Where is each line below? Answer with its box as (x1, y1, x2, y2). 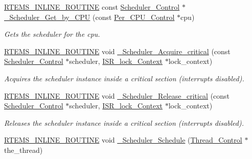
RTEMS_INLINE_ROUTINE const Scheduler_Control (4, 2, 180, 12)
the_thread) (4, 144, 43, 155)
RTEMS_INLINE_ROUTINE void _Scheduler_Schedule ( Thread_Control (4, 134, 242, 145)
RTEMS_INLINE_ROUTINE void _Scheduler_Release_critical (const (4, 90, 230, 101)
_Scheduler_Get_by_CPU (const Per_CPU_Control (4, 11, 175, 22)
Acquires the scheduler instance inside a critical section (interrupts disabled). (4, 73, 244, 83)
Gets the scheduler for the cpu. (4, 29, 100, 39)
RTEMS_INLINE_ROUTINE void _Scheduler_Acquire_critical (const (4, 46, 231, 56)
